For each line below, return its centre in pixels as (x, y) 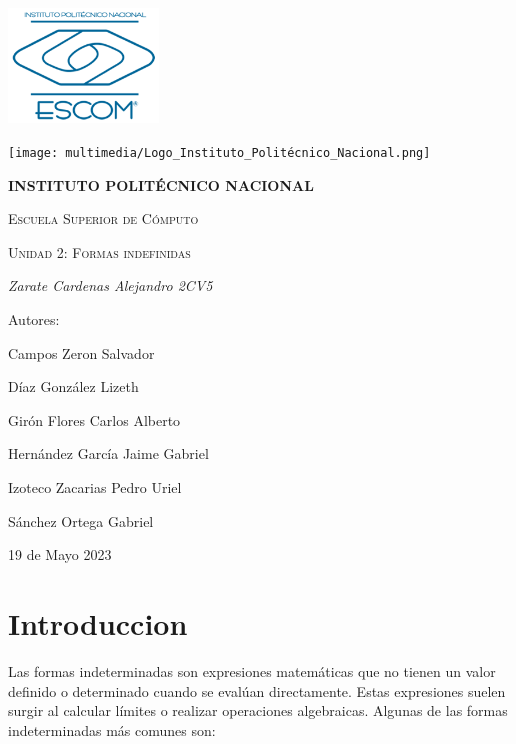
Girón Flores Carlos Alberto (94, 419)
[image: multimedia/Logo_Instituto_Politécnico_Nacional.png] (219, 153)
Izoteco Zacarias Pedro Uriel (95, 487)
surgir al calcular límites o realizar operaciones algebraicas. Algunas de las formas (258, 710)
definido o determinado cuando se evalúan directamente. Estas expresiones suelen (257, 690)
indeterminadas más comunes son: (112, 729)
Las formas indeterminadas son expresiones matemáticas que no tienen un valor (252, 670)
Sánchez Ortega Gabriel (81, 520)
